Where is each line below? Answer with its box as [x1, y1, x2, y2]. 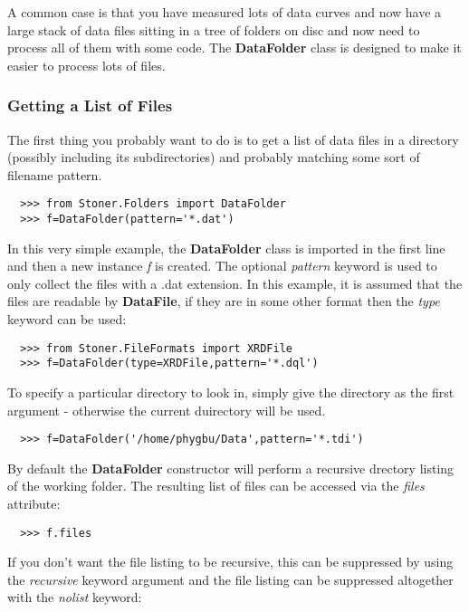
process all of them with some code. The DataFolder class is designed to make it [7, 38, 462, 57]
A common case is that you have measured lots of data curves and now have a [7, 3, 442, 21]
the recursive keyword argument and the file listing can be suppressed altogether [7, 569, 454, 588]
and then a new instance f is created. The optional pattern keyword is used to [7, 256, 437, 275]
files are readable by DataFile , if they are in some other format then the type [7, 292, 440, 311]
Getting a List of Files [7, 94, 173, 117]
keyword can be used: [7, 310, 127, 329]
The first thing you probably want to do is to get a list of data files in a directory [7, 129, 459, 148]
